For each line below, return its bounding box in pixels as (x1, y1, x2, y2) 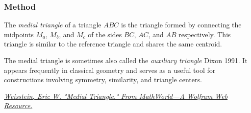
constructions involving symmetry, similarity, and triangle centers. (4, 74, 202, 85)
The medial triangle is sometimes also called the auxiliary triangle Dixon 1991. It (4, 55, 248, 65)
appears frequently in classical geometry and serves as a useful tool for (4, 65, 216, 75)
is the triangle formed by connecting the (121, 20, 242, 30)
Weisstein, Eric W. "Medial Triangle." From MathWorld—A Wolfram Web (4, 90, 228, 101)
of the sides (88, 29, 122, 39)
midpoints (4, 29, 34, 39)
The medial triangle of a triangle (4, 20, 101, 30)
